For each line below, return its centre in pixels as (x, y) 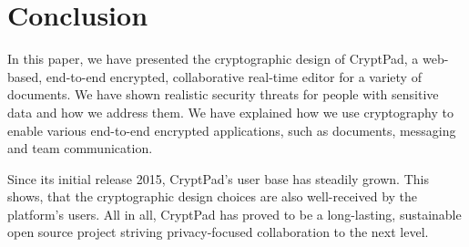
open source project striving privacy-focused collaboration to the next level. (218, 232)
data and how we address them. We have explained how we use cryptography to (230, 112)
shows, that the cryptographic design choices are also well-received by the (213, 196)
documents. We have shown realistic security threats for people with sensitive (223, 94)
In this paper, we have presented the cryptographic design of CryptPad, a (213, 59)
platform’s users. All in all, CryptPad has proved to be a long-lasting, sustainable (234, 214)
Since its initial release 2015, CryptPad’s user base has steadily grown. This (218, 178)
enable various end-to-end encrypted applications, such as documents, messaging (232, 130)
